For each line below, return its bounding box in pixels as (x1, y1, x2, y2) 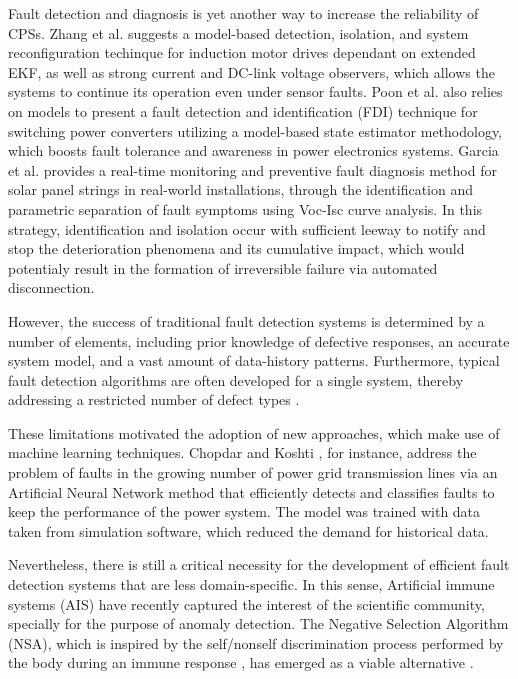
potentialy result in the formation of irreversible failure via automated (8, 257, 438, 278)
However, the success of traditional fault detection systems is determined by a (8, 310, 485, 331)
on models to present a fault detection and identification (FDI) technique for (8, 100, 478, 121)
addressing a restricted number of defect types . (8, 389, 300, 410)
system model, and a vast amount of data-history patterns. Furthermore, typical (8, 350, 500, 371)
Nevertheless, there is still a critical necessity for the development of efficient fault (8, 554, 510, 575)
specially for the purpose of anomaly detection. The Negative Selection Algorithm (8, 613, 509, 634)
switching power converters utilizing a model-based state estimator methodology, (8, 120, 503, 141)
